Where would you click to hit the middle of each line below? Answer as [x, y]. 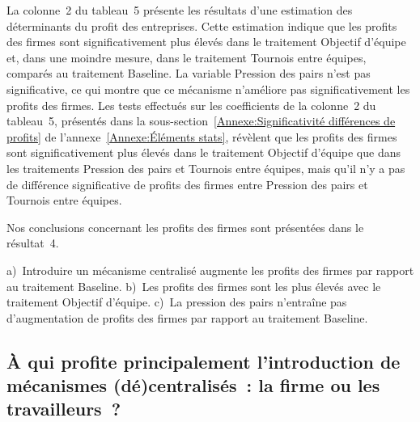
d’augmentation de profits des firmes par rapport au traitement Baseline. [187, 317]
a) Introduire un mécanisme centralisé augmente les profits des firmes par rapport [210, 270]
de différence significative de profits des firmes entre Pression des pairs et [187, 184]
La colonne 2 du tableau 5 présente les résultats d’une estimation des [180, 10]
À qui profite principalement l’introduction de [204, 361]
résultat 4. [33, 243]
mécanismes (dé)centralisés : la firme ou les [193, 385]
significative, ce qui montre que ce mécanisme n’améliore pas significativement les [208, 89]
